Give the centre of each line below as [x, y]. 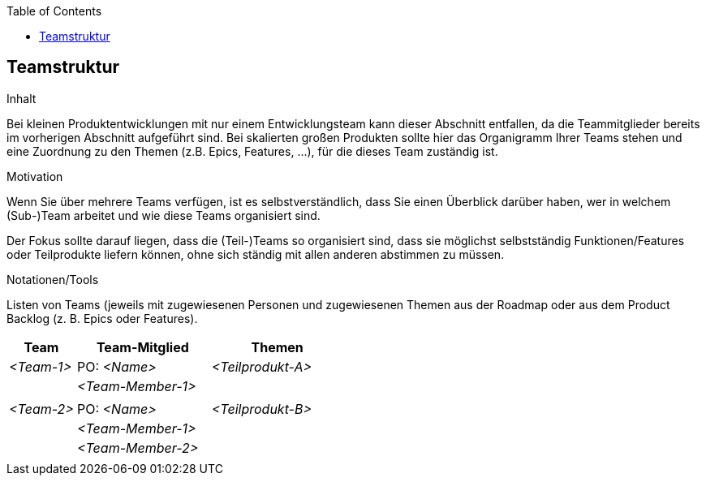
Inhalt [22, 98]
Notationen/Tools [53, 279]
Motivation [35, 176]
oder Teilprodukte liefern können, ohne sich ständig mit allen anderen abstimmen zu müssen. [256, 254]
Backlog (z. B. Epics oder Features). [102, 318]
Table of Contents [54, 11]
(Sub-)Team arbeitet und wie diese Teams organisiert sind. [164, 215]
